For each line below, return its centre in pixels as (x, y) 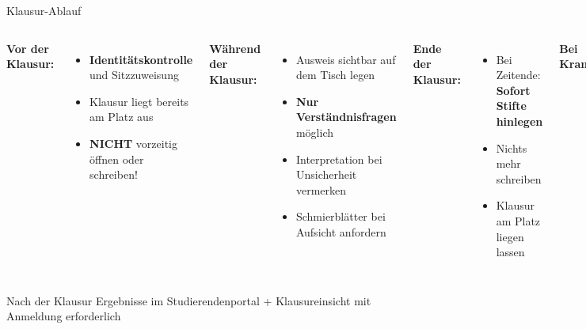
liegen (510, 236)
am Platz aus (122, 117)
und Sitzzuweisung (134, 75)
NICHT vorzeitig (133, 143)
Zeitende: (518, 75)
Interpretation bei (339, 159)
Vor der (28, 48)
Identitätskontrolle (141, 59)
